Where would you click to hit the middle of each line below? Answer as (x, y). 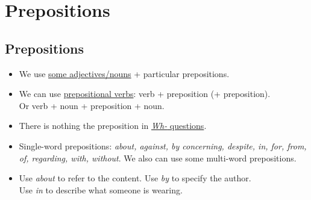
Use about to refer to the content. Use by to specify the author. (135, 178)
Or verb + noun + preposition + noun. (92, 105)
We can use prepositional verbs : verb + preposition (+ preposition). (145, 94)
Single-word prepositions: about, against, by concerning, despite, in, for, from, (163, 145)
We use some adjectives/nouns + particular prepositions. (124, 73)
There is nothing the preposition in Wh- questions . (113, 126)
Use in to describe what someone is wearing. (101, 189)
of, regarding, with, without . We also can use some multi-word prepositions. (158, 158)
